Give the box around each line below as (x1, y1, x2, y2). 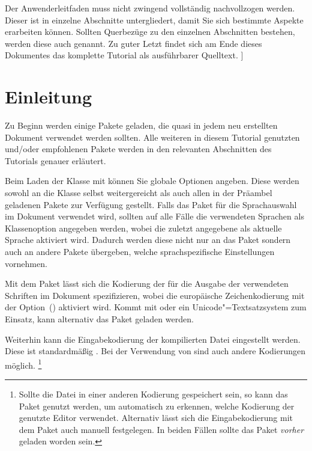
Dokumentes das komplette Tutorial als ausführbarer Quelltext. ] (5, 49, 244, 61)
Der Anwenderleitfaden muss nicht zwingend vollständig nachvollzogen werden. (5, 2, 295, 14)
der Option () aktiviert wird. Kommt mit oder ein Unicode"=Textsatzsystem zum (5, 301, 307, 313)
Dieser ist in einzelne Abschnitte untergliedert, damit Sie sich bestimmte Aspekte (5, 13, 304, 26)
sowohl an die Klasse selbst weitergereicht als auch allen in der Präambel (5, 186, 272, 199)
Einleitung (5, 84, 92, 109)
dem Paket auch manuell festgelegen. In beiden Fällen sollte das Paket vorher (19, 423, 304, 435)
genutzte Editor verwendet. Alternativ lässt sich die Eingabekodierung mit (19, 411, 293, 424)
